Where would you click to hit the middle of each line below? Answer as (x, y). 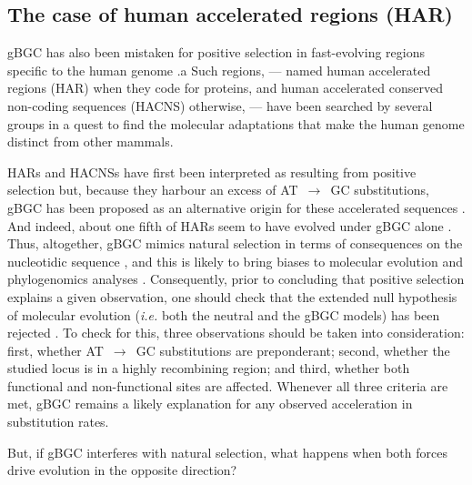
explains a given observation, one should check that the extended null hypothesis (232, 296)
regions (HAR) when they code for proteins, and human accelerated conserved (225, 88)
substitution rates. (58, 422)
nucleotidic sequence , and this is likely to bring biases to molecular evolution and (235, 261)
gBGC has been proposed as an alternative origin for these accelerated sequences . (236, 207)
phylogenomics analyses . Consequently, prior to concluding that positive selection (236, 279)
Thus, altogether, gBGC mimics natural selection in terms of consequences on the (235, 243)
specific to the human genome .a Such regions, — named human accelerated (219, 70)
